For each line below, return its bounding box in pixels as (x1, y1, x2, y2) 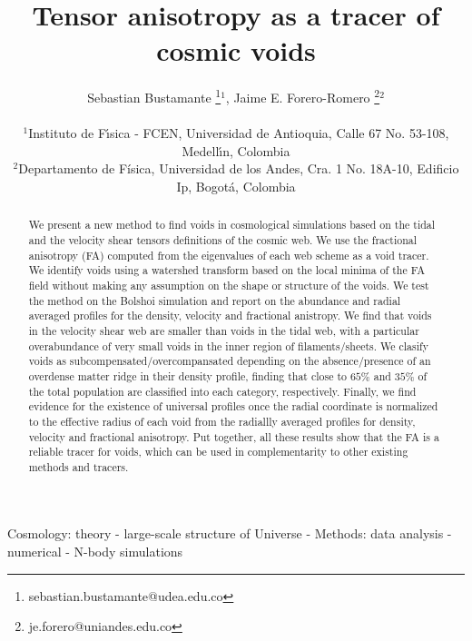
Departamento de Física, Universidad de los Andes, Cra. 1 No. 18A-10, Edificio (18, 159, 459, 178)
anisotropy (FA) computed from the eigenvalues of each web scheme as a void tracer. (28, 247, 429, 262)
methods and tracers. (28, 459, 129, 474)
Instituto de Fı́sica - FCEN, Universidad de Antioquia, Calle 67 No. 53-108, (28, 123, 449, 143)
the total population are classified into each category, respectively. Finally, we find (28, 383, 417, 399)
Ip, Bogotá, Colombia (176, 176, 296, 195)
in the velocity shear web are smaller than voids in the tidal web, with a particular (28, 322, 419, 338)
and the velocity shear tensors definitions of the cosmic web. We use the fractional (28, 232, 418, 247)
